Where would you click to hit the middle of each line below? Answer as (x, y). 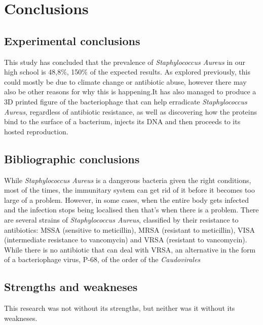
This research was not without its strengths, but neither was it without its (120, 308)
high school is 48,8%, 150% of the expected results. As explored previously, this (127, 72)
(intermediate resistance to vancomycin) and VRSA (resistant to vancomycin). (126, 240)
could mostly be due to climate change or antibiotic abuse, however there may (125, 81)
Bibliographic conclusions (72, 158)
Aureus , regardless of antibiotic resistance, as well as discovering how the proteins (131, 111)
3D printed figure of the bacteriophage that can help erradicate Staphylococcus (126, 101)
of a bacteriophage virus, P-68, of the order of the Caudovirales (102, 259)
